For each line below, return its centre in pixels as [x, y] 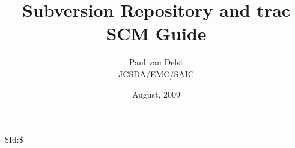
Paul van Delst [156, 62]
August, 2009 [156, 94]
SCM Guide [156, 33]
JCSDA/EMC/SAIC [156, 73]
